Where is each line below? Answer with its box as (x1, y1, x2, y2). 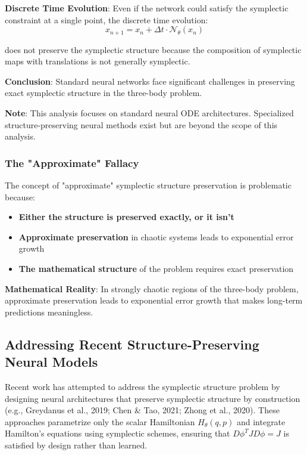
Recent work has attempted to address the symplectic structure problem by (5, 380, 280, 392)
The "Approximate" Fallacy (5, 155, 139, 170)
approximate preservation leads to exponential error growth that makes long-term (5, 294, 303, 307)
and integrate (236, 415, 286, 428)
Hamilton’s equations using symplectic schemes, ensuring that (5, 427, 230, 439)
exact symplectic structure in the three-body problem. (5, 86, 202, 99)
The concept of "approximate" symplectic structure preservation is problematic (5, 179, 292, 191)
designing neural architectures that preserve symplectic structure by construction (5, 392, 300, 404)
